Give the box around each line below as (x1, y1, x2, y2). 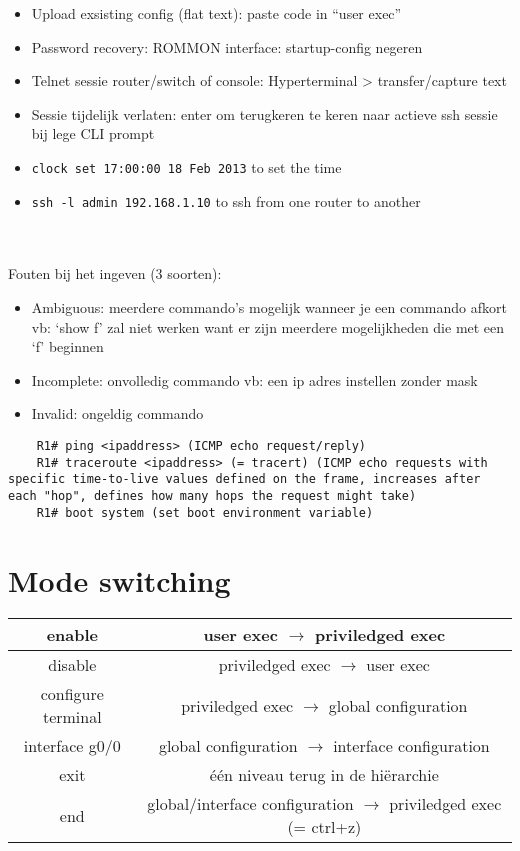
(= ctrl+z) (287, 815, 362, 839)
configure (40, 682, 104, 706)
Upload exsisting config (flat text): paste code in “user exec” (31, 3, 402, 23)
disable (48, 653, 97, 677)
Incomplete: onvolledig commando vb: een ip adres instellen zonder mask (31, 369, 478, 390)
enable (46, 623, 98, 647)
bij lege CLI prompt (31, 123, 155, 144)
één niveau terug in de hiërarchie (209, 763, 439, 787)
